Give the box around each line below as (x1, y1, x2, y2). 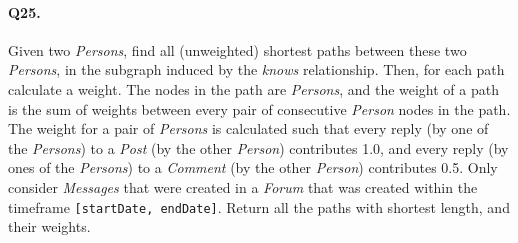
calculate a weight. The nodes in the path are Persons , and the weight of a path (8, 78, 499, 99)
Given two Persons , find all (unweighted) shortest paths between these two (8, 39, 467, 60)
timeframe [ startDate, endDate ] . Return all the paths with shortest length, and (8, 196, 510, 217)
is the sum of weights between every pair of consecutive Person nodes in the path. (8, 98, 511, 119)
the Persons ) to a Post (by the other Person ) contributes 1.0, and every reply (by (8, 137, 509, 158)
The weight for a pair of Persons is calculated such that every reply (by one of (8, 118, 489, 139)
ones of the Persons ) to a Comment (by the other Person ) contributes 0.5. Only (8, 157, 498, 178)
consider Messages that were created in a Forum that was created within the (8, 176, 478, 197)
